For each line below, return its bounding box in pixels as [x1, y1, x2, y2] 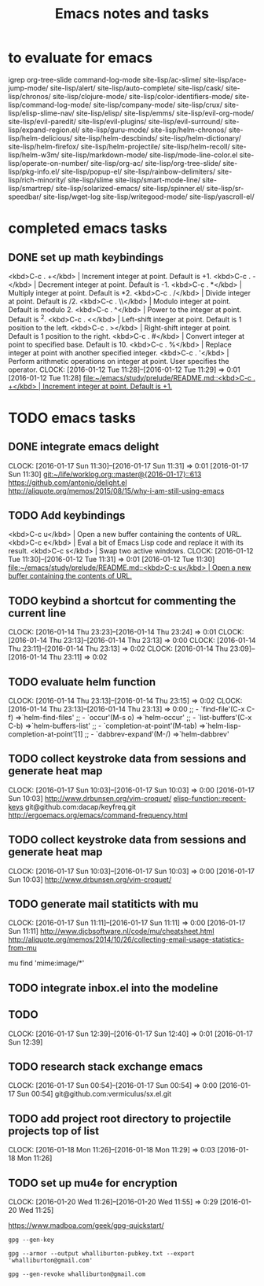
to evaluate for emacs [8, 49, 153, 67]
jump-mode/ [8, 83, 49, 93]
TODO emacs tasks [8, 409, 136, 427]
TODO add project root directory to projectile [8, 1111, 232, 1125]
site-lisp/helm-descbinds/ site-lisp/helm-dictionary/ [74, 133, 241, 142]
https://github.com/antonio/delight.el [8, 477, 127, 487]
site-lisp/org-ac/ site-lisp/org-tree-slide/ [90, 158, 222, 167]
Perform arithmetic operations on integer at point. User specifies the [8, 356, 229, 366]
